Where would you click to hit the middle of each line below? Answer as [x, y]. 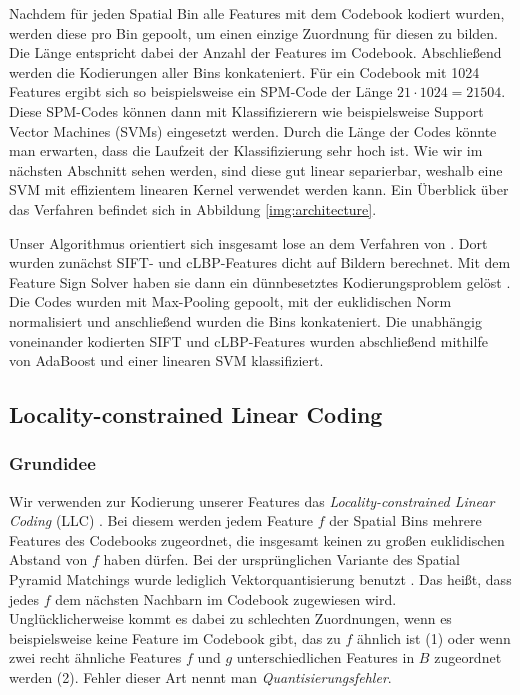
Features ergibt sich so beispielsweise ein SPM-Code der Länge [201, 91]
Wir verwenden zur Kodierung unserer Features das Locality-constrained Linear [252, 500]
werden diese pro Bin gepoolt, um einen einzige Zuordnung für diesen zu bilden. [253, 32]
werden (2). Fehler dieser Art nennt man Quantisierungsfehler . [200, 677]
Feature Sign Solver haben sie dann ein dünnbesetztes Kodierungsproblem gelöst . [260, 281]
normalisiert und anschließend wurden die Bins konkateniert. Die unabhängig [245, 320]
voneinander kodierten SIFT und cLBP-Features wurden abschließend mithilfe [248, 340]
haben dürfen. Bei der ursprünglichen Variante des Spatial [281, 559]
